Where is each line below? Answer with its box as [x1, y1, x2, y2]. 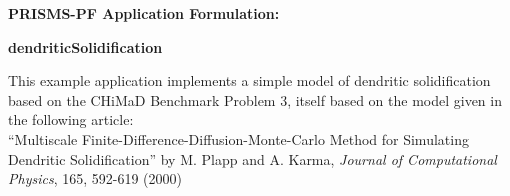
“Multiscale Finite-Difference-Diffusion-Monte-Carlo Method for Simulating [8, 128, 469, 149]
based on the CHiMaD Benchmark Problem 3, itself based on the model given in [8, 89, 502, 110]
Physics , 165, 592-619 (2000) [8, 168, 182, 189]
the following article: [8, 109, 134, 130]
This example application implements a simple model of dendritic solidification [8, 70, 491, 91]
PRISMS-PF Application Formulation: [8, 3, 280, 23]
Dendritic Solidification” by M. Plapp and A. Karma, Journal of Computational [8, 148, 497, 169]
